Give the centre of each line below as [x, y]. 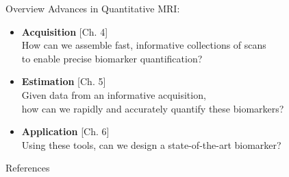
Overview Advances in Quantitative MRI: [93, 8]
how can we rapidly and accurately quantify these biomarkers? [153, 108]
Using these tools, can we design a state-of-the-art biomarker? [151, 144]
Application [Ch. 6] [65, 131]
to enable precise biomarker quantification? [112, 58]
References [28, 168]
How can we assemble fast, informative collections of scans [144, 45]
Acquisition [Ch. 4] [65, 31]
